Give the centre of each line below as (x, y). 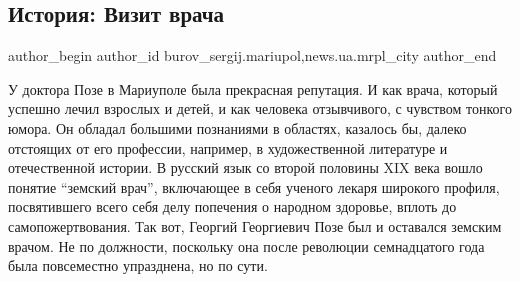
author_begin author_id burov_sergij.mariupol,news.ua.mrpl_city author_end (252, 55)
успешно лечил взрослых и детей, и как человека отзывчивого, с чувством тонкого (260, 108)
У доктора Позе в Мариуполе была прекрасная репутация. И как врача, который (253, 88)
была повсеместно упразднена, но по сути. (138, 265)
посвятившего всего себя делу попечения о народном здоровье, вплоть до (232, 206)
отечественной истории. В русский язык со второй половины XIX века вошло (245, 167)
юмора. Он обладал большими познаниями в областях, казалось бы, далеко (237, 127)
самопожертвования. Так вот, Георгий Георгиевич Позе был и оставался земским (255, 225)
